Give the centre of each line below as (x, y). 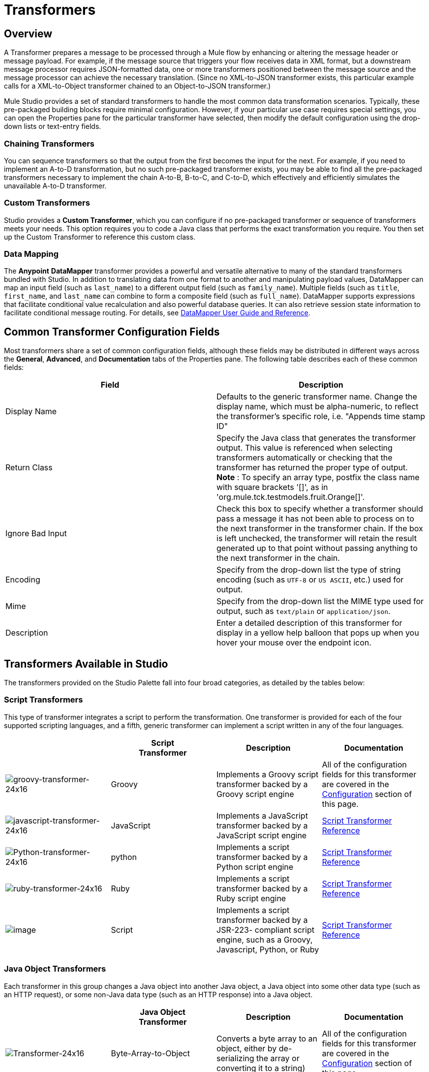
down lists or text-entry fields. (53, 126)
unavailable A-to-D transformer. (55, 185)
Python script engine (255, 867)
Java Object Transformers (55, 969)
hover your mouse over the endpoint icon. (294, 643)
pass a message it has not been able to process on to (315, 519)
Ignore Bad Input (36, 534)
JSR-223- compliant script (265, 930)
